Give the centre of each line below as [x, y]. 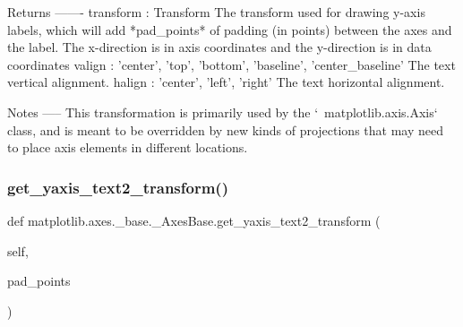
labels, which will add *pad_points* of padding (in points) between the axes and [230, 29]
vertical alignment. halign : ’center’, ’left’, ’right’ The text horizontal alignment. [226, 82]
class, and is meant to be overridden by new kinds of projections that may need [225, 129]
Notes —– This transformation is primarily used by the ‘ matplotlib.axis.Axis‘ [223, 112]
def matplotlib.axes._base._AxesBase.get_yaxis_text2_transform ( [194, 220]
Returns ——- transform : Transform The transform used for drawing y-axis [216, 12]
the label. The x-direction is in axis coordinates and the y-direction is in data [219, 47]
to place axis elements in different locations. [128, 147]
